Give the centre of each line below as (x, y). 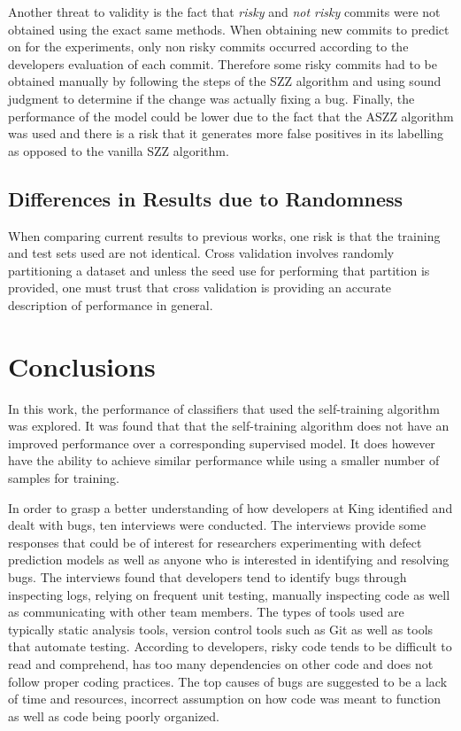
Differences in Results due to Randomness (206, 198)
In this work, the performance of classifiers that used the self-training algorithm (224, 408)
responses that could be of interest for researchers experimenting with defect (215, 542)
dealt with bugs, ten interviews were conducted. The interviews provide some (217, 525)
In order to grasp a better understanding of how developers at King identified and (230, 507)
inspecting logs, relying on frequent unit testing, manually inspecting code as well (229, 594)
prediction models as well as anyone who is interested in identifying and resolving (229, 560)
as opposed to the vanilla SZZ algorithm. (119, 150)
